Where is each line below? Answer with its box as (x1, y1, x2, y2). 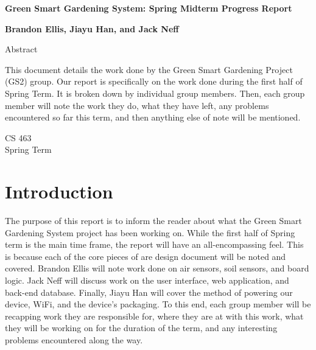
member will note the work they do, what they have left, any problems (5, 99, 269, 111)
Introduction (5, 179, 113, 204)
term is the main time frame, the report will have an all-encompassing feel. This (5, 238, 304, 251)
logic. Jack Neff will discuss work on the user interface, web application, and (5, 274, 289, 287)
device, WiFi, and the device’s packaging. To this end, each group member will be (5, 298, 311, 310)
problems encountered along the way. (5, 334, 143, 346)
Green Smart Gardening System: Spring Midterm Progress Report (5, 2, 292, 14)
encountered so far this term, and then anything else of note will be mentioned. (5, 111, 301, 124)
